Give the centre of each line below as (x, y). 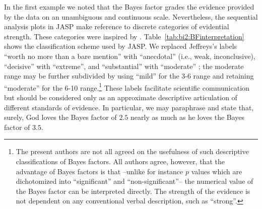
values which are (217, 171)
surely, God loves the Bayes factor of (60, 117)
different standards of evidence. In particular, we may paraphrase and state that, (129, 107)
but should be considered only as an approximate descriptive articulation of (121, 97)
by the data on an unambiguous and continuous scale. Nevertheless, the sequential (131, 16)
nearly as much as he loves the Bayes (188, 117)
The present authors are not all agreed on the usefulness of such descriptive (132, 151)
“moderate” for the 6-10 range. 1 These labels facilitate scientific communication (127, 87)
